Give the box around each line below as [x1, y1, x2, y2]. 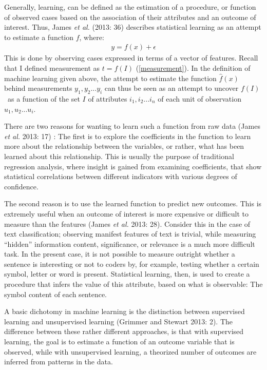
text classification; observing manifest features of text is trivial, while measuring [4, 228, 256, 239]
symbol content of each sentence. [4, 288, 107, 299]
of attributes [88, 93, 127, 104]
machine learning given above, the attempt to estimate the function [4, 72, 217, 83]
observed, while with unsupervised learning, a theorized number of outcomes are [4, 346, 257, 357]
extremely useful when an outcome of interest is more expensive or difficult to [4, 208, 249, 219]
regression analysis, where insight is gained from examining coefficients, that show [4, 161, 262, 171]
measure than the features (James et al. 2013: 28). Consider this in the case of [4, 218, 251, 229]
